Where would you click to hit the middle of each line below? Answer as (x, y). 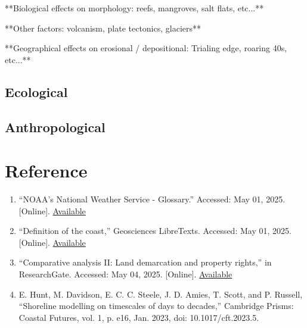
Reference (46, 171)
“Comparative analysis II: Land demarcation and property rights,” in (145, 262)
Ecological (36, 91)
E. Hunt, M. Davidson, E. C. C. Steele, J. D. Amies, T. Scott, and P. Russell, (161, 294)
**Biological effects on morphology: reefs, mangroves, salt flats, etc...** (134, 8)
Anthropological (55, 126)
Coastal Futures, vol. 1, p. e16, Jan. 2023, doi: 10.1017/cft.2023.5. (139, 317)
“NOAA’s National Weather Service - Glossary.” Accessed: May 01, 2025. (152, 199)
